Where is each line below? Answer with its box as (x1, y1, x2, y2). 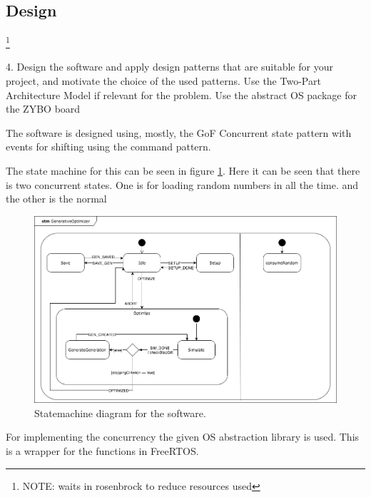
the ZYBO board (6, 101, 81, 116)
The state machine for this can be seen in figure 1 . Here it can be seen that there (6, 163, 360, 178)
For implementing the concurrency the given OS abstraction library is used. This (6, 429, 360, 444)
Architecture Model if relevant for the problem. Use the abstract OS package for (6, 87, 357, 102)
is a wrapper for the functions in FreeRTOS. (6, 444, 199, 458)
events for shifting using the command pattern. (6, 139, 211, 154)
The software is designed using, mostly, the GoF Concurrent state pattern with (6, 125, 352, 140)
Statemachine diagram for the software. (34, 405, 206, 420)
